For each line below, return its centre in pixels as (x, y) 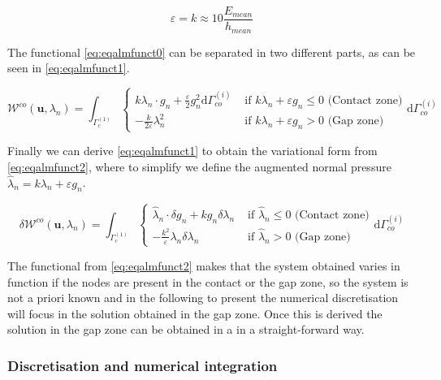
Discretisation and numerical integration (143, 365)
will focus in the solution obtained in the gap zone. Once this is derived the (195, 313)
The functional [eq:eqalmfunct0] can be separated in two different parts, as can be (212, 52)
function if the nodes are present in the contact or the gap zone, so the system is (208, 281)
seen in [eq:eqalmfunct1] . (69, 68)
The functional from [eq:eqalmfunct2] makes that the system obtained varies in (204, 265)
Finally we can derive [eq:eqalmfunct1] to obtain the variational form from (192, 151)
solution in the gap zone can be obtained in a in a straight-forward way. (186, 329)
